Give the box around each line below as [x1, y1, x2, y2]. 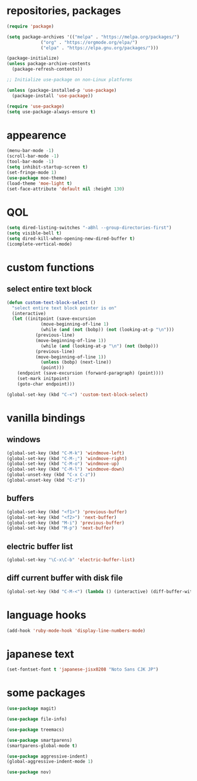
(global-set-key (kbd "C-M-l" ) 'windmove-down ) [6, 466, 125, 472]
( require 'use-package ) [6, 103, 65, 109]
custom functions [6, 261, 95, 274]
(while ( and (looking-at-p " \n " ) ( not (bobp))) [40, 343, 159, 349]
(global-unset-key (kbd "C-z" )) [6, 478, 85, 483]
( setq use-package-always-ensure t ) [6, 109, 96, 115]
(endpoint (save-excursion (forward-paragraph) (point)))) [17, 370, 164, 376]
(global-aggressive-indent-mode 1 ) [6, 759, 94, 765]
